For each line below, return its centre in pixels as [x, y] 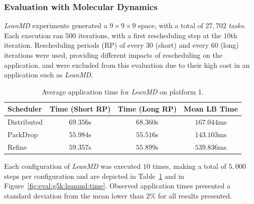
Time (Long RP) [147, 109]
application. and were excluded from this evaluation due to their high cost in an [127, 65]
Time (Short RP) [80, 109]
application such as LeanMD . [48, 75]
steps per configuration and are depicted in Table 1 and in [94, 176]
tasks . [237, 25]
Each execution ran [34, 35]
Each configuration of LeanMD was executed [73, 166]
